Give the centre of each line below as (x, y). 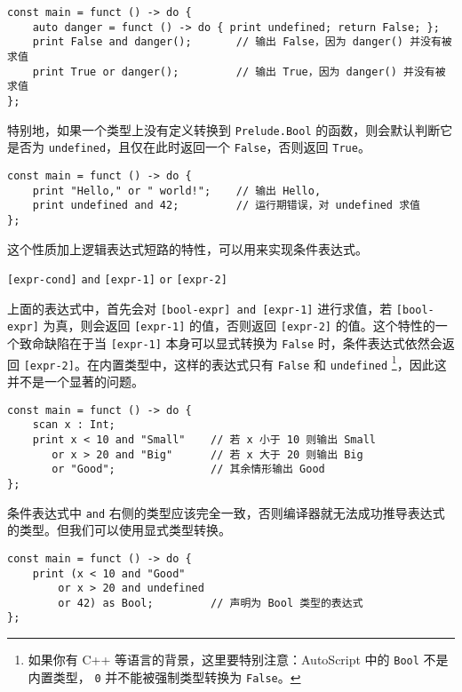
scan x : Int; (74, 425)
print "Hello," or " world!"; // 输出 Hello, (177, 191)
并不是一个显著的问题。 (76, 382)
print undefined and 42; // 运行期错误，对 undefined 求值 (226, 206)
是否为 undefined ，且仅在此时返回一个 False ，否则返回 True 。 (189, 147)
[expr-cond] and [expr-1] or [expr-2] (117, 280)
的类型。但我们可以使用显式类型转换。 (119, 530)
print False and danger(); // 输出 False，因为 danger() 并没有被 (242, 42)
